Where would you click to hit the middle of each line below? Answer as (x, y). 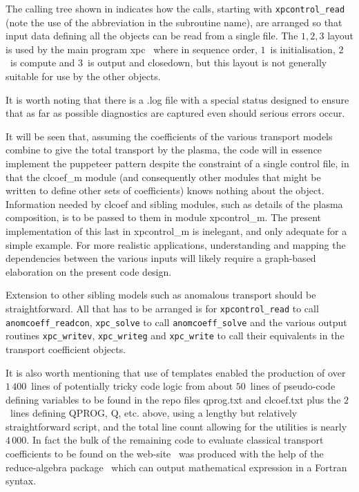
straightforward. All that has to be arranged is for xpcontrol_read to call (162, 308)
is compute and (42, 63)
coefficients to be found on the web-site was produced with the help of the (165, 454)
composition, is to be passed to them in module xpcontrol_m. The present (164, 217)
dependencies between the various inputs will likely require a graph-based (161, 258)
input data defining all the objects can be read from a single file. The (152, 36)
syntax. (21, 481)
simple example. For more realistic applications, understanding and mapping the (176, 244)
